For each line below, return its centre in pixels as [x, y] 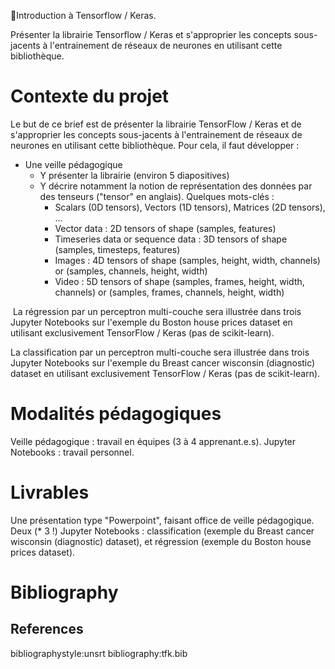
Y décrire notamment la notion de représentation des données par [176, 186]
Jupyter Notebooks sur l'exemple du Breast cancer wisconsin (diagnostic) [163, 362]
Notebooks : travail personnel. [72, 452]
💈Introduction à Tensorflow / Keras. [83, 15]
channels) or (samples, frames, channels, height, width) [169, 292]
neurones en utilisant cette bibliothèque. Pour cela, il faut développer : [155, 145]
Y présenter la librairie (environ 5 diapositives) [134, 175]
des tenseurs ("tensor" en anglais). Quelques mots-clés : [157, 196]
